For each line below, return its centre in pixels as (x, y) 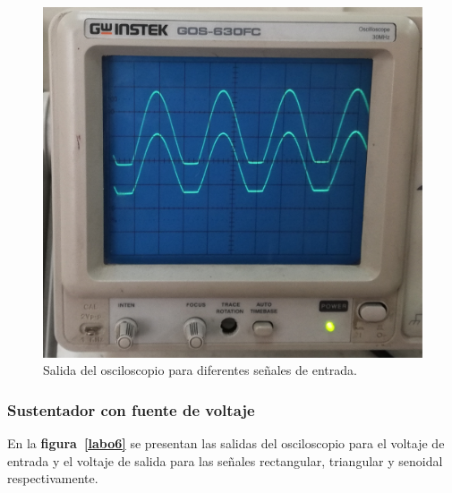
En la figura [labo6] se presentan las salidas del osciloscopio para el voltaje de (226, 443)
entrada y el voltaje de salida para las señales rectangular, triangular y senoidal (225, 460)
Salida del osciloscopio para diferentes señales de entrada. (200, 370)
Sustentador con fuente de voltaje (131, 409)
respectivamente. (53, 478)
